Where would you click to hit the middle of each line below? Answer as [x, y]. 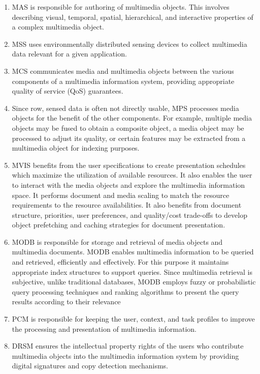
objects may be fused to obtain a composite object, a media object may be [128, 127]
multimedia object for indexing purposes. [76, 148]
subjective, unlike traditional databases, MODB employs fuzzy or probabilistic [134, 282]
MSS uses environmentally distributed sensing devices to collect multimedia [129, 44]
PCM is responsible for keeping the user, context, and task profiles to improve [133, 319]
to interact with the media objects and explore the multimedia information [128, 184]
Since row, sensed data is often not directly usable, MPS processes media [125, 108]
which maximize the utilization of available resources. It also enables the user [132, 175]
